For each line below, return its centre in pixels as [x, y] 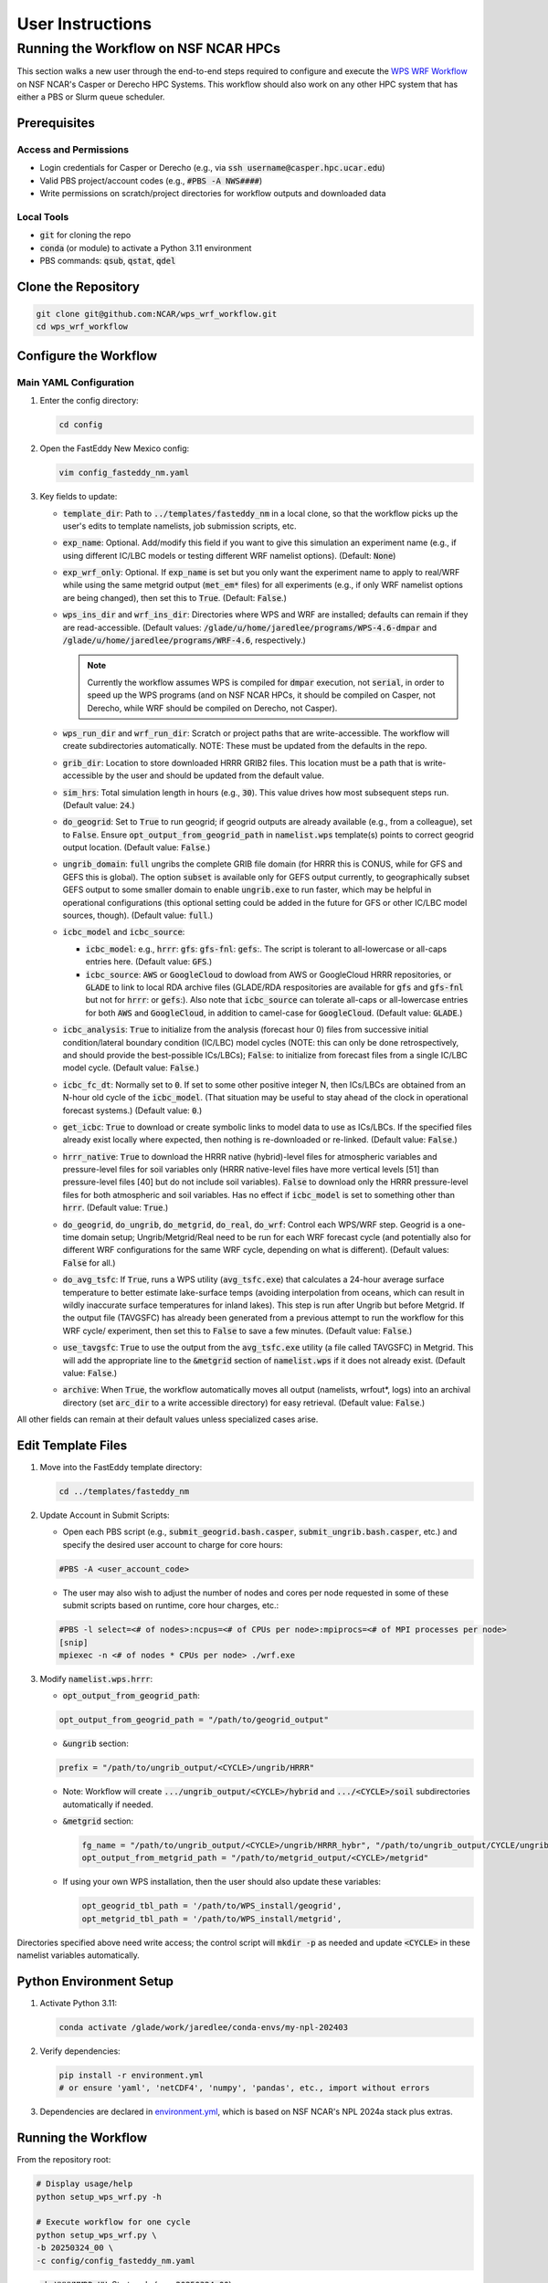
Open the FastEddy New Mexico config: [115, 448]
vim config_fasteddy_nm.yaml [124, 473]
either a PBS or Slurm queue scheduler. [91, 97]
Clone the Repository [79, 286]
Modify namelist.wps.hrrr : [96, 1678]
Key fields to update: [79, 497]
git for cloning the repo [85, 235]
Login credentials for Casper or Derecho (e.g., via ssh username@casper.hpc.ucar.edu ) [212, 168]
